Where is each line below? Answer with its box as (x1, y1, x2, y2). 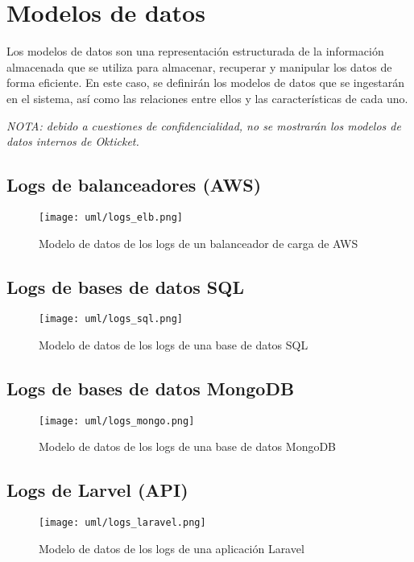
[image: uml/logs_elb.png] (39, 211, 183, 223)
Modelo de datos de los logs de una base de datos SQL (39, 337, 308, 353)
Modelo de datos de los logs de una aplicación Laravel (39, 539, 304, 556)
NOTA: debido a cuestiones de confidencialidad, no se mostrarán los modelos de (6, 117, 401, 134)
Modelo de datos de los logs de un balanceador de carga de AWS (39, 234, 358, 251)
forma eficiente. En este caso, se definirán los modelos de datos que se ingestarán (6, 74, 404, 91)
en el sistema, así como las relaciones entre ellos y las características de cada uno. (6, 89, 408, 106)
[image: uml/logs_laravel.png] (39, 517, 206, 529)
